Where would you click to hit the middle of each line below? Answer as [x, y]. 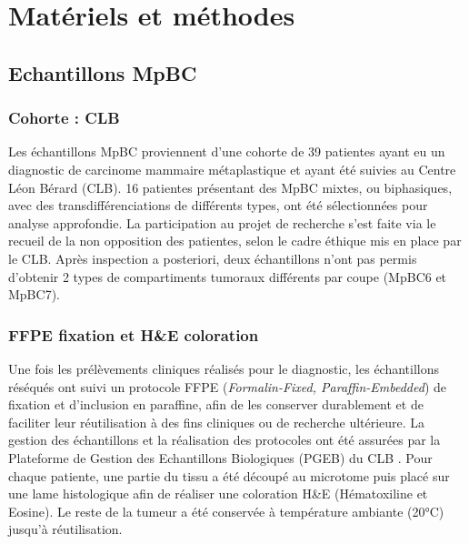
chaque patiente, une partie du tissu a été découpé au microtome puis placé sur [229, 475]
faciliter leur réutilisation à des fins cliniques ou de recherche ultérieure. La [217, 422]
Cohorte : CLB [64, 118]
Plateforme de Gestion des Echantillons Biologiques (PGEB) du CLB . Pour [220, 457]
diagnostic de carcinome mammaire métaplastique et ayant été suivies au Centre [232, 169]
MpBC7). [34, 294]
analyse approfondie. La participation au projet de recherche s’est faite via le [222, 222]
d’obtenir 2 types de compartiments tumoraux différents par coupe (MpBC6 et [228, 276]
